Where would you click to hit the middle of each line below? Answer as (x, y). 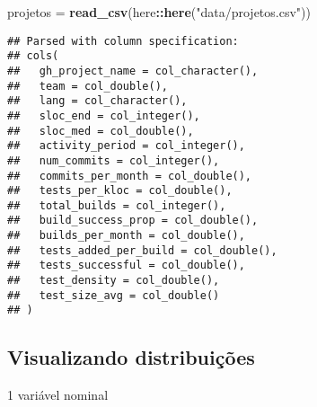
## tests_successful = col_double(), (126, 265)
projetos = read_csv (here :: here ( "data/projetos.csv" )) (159, 12)
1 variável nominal (58, 395)
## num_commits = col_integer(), (114, 160)
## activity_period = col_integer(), (126, 146)
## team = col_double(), (88, 86)
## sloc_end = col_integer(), (104, 115)
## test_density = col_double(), (114, 281)
